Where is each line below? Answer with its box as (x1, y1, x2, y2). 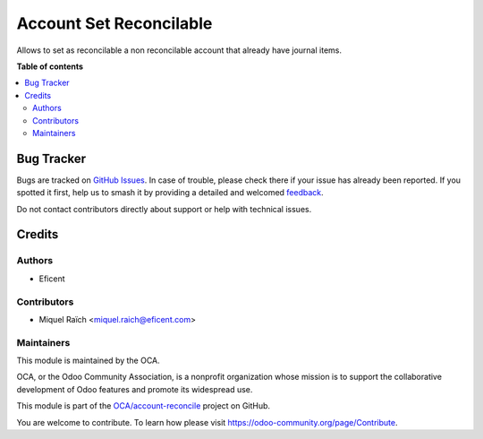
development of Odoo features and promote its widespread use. (16, 383, 253, 394)
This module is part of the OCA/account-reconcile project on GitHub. (16, 400, 271, 411)
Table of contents (16, 61, 84, 72)
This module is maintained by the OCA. (16, 355, 160, 366)
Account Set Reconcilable (16, 13, 213, 33)
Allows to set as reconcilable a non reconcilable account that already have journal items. (16, 45, 342, 56)
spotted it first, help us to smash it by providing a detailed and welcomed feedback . (16, 187, 324, 198)
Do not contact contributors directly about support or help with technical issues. (16, 203, 312, 214)
